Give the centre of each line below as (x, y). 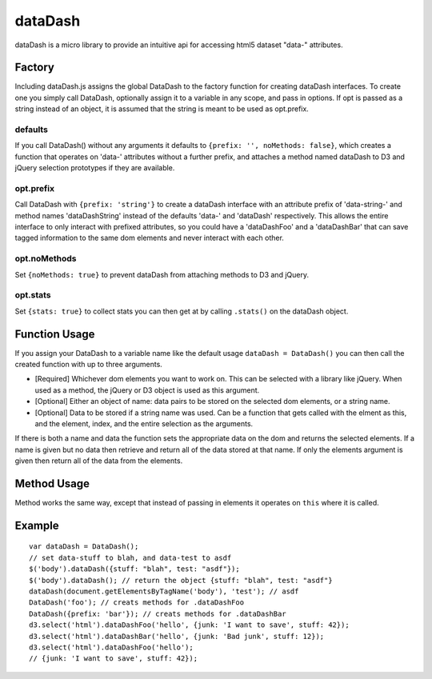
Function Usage (55, 334)
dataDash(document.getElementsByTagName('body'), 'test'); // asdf (164, 591)
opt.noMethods (46, 258)
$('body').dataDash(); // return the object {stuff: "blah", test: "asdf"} (181, 580)
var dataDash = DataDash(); (84, 547)
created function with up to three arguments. (89, 365)
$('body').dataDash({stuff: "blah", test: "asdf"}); (134, 569)
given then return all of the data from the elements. (99, 461)
